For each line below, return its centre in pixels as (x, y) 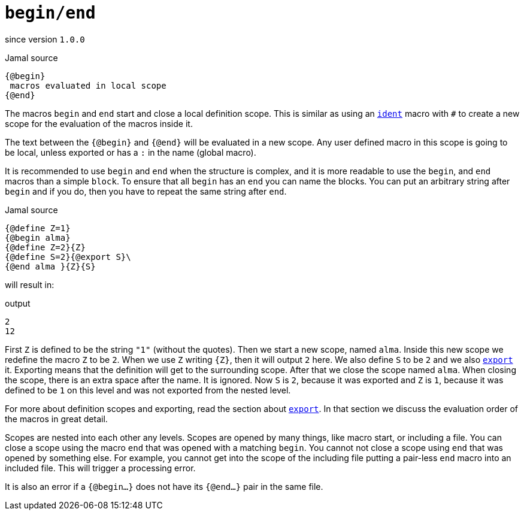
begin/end (50, 13)
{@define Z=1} (38, 228)
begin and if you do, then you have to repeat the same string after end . (146, 191)
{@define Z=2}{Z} (45, 247)
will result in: (30, 284)
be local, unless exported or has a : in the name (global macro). (131, 152)
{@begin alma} (38, 237)
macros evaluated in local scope (88, 85)
